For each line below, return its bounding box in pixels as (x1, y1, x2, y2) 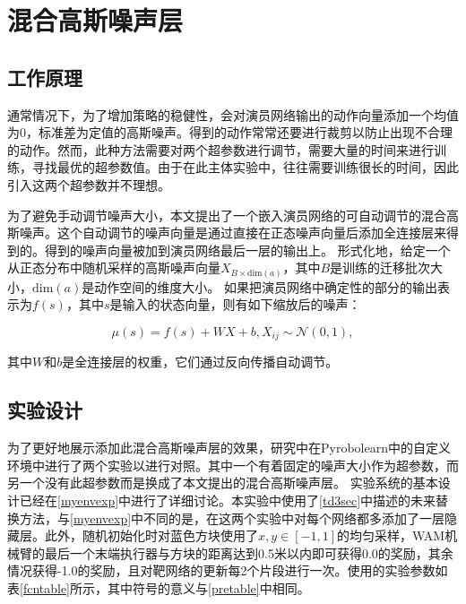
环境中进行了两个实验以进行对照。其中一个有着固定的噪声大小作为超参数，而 (7, 455, 459, 474)
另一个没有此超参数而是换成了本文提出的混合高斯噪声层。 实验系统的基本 (7, 473, 438, 492)
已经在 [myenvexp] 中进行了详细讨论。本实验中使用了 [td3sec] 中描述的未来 (19, 491, 436, 510)
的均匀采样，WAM (337, 526, 445, 545)
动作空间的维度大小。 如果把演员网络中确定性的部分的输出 (94, 277, 437, 296)
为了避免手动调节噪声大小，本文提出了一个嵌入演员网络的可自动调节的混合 (7, 205, 446, 224)
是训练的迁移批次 (330, 258, 431, 277)
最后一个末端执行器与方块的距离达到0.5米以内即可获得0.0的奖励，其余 (44, 543, 453, 562)
